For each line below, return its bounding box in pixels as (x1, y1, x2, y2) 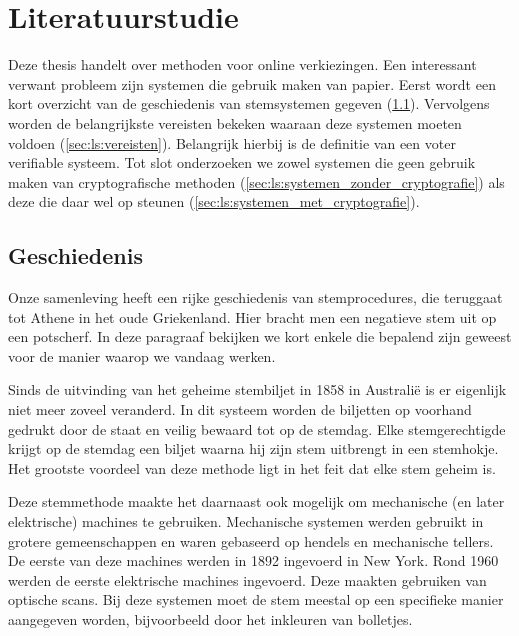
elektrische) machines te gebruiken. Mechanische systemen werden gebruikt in (8, 511, 484, 532)
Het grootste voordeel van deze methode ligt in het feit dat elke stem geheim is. (8, 457, 496, 478)
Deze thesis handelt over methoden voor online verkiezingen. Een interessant (8, 54, 477, 75)
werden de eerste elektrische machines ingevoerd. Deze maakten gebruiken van (8, 569, 487, 590)
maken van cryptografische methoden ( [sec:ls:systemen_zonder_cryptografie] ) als (8, 171, 505, 192)
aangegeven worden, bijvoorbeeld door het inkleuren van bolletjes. (8, 608, 413, 629)
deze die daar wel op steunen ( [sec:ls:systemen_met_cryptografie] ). (8, 191, 420, 212)
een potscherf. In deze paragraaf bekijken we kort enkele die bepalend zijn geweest (8, 326, 512, 347)
